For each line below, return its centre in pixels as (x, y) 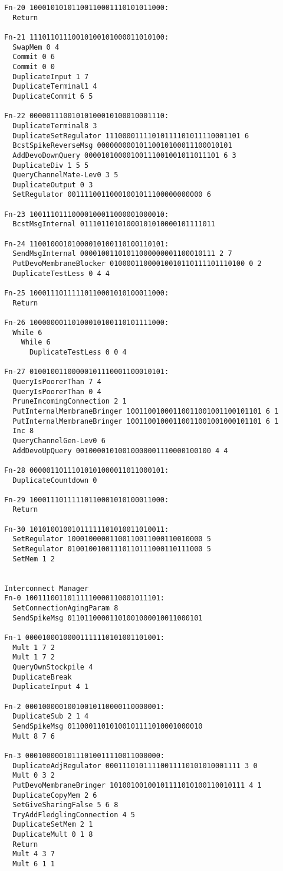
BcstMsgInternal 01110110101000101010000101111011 (114, 224)
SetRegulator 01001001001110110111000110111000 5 (112, 549)
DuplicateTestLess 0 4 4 (61, 273)
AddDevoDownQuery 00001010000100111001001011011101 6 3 (124, 155)
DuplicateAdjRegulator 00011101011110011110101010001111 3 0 (135, 766)
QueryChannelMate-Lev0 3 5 (65, 175)
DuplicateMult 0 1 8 (53, 835)
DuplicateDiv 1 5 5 (51, 165)
